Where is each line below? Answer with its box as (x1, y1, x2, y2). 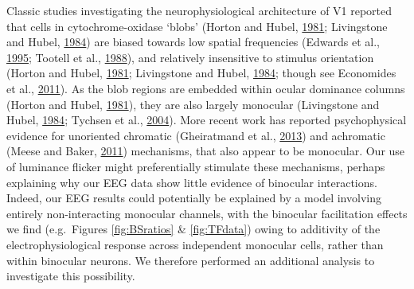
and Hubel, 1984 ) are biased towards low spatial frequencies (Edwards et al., (6, 33, 380, 50)
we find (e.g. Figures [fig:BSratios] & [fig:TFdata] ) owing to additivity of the (6, 221, 381, 237)
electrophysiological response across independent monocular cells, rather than (6, 236, 384, 252)
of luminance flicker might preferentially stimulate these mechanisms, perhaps (6, 158, 385, 174)
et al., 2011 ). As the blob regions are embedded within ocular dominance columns (6, 80, 405, 96)
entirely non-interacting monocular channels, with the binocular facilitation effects (6, 205, 408, 221)
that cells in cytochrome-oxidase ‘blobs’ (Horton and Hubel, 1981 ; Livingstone (6, 18, 388, 34)
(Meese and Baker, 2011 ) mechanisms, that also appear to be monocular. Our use (6, 143, 405, 159)
